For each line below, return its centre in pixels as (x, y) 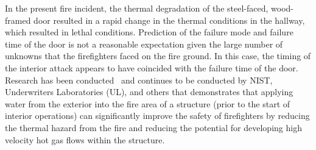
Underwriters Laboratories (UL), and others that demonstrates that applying (149, 92)
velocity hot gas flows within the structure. (85, 139)
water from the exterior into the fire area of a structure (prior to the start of (148, 103)
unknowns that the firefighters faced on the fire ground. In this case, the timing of (158, 56)
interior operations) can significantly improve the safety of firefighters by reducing (157, 116)
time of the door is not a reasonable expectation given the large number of (144, 44)
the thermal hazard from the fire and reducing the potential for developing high (153, 127)
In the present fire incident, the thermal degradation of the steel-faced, (137, 8)
